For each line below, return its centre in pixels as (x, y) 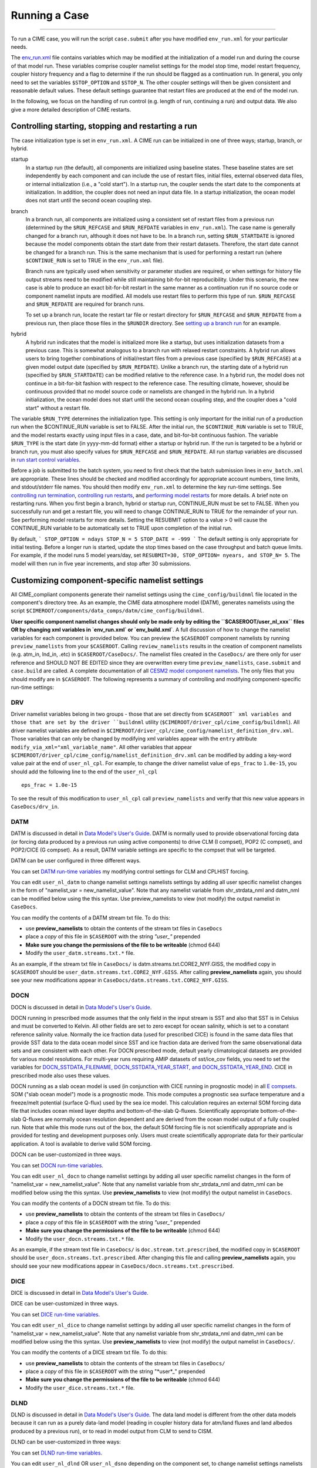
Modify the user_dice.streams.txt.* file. (80, 1388)
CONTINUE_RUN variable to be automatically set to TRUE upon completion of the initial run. (122, 528)
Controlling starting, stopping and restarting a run (104, 126)
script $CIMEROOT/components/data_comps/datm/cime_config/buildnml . (107, 611)
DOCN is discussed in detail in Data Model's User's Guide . (81, 1007)
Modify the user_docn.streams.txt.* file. (80, 1238)
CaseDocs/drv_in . (35, 806)
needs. (19, 46)
